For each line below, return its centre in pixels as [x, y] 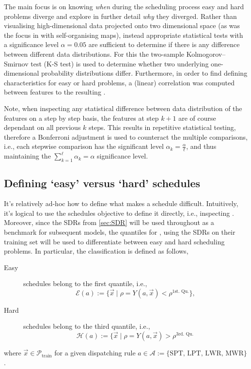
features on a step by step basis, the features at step [81, 118]
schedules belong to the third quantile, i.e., [87, 326]
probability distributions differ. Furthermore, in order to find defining [144, 73]
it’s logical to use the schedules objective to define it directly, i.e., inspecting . [119, 213]
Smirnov [16, 63]
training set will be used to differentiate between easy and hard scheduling [114, 241]
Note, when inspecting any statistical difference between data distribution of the [123, 108]
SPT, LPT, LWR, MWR [207, 354]
